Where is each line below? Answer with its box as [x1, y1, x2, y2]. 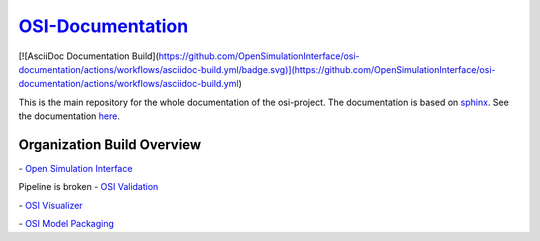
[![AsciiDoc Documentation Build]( [18, 50, 160, 62]
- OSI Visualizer [18, 199, 84, 211]
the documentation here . [18, 110, 120, 122]
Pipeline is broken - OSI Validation [18, 181, 159, 193]
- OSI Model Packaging [18, 218, 115, 230]
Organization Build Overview [18, 136, 202, 153]
